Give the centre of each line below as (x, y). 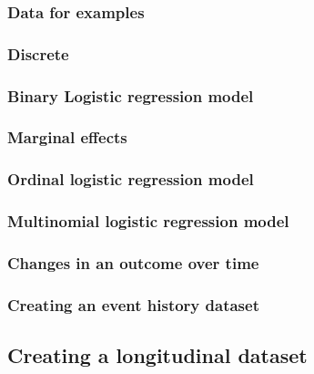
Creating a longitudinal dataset (157, 355)
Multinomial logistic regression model (148, 221)
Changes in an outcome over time (133, 262)
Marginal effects (67, 137)
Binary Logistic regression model (131, 95)
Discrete (38, 53)
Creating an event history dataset (133, 304)
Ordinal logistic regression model (131, 179)
